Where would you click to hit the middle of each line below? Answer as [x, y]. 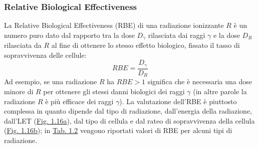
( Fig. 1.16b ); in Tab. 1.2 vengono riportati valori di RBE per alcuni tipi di [118, 130]
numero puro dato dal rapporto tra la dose [69, 35]
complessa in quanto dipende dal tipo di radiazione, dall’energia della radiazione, [128, 111]
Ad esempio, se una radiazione [51, 81]
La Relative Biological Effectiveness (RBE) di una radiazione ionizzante [114, 25]
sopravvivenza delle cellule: [45, 55]
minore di [19, 91]
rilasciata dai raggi [177, 35]
